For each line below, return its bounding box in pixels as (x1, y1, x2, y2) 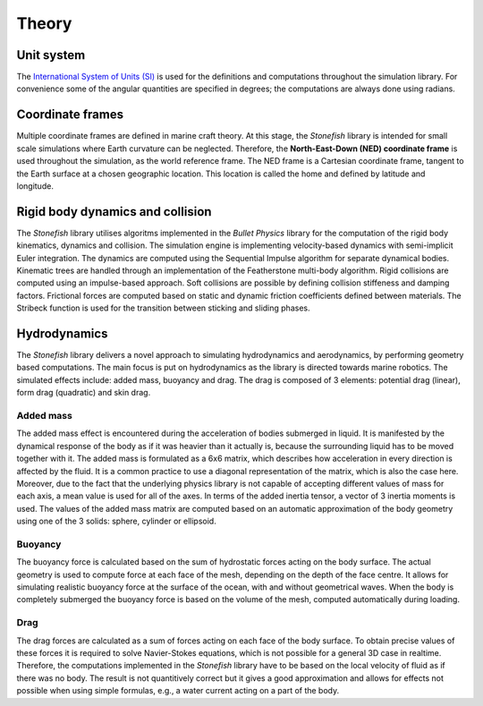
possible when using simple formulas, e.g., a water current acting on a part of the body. (16, 685, 340, 696)
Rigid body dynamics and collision (16, 204, 212, 219)
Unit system (16, 47, 86, 63)
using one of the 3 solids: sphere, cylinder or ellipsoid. (16, 515, 216, 527)
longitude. (16, 180, 54, 191)
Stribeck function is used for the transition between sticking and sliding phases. (16, 302, 310, 313)
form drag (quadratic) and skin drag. (16, 387, 151, 398)
